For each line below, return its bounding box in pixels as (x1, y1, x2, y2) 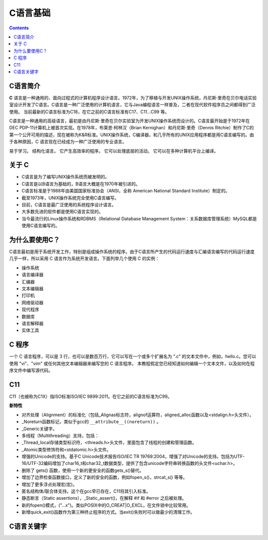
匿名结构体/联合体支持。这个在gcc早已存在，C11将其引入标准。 (21, 488, 151, 494)
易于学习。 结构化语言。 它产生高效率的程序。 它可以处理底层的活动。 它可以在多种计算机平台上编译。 (9, 148, 218, 154)
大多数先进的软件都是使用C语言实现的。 (21, 209, 104, 215)
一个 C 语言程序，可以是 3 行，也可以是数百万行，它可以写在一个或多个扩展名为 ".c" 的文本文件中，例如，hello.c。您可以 (9, 354, 257, 360)
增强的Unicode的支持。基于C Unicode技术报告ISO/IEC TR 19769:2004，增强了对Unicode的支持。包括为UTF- (21, 453, 245, 459)
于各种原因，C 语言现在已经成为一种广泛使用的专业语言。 (9, 139, 127, 145)
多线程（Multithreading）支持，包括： (21, 433, 99, 439)
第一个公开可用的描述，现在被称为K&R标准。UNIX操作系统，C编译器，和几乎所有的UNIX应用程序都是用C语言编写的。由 (9, 132, 254, 138)
